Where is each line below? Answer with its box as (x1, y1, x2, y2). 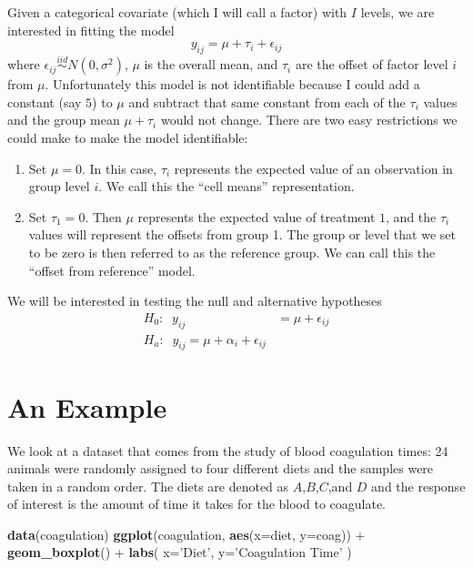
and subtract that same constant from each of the (128, 92, 406, 111)
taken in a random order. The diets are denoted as (7, 476, 289, 495)
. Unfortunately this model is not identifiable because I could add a (45, 75, 420, 94)
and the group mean (7, 110, 120, 129)
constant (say (7, 92, 82, 111)
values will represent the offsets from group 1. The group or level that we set (28, 225, 456, 244)
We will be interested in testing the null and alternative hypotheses (7, 291, 382, 310)
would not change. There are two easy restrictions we (160, 110, 458, 129)
